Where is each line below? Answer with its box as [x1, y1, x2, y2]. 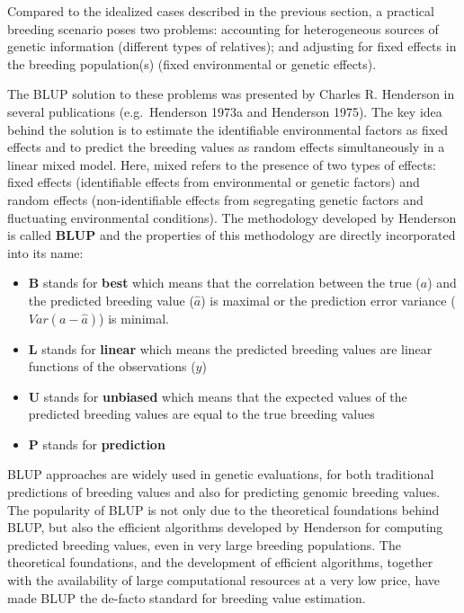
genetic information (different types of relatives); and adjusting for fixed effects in [7, 37, 457, 56]
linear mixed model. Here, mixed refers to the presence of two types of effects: [7, 155, 436, 173]
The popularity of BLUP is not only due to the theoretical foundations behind [7, 500, 440, 519]
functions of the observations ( [28, 357, 196, 376]
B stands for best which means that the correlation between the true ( [28, 273, 421, 292]
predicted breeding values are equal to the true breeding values [28, 404, 375, 423]
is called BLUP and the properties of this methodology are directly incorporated [7, 226, 456, 244]
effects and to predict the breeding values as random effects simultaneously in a [7, 138, 445, 156]
